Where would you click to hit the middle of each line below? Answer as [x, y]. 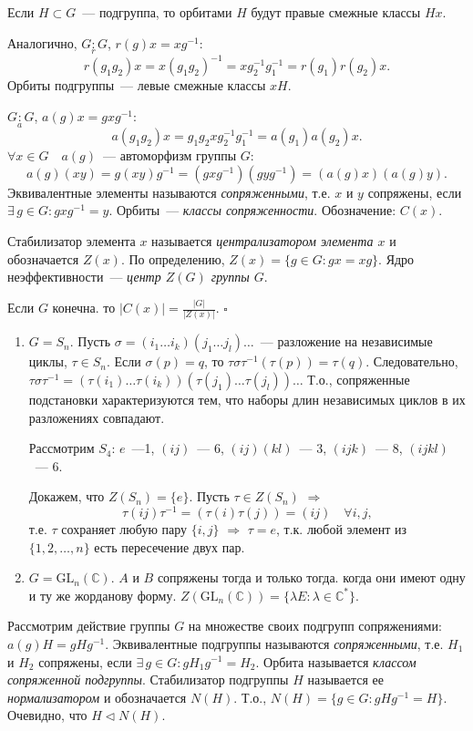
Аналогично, [42, 42]
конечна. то [84, 307]
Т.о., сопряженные [359, 379]
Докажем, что [67, 496]
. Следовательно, [412, 361]
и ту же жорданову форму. [103, 595]
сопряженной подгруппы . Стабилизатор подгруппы [148, 680]
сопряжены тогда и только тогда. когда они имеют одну [311, 577]
